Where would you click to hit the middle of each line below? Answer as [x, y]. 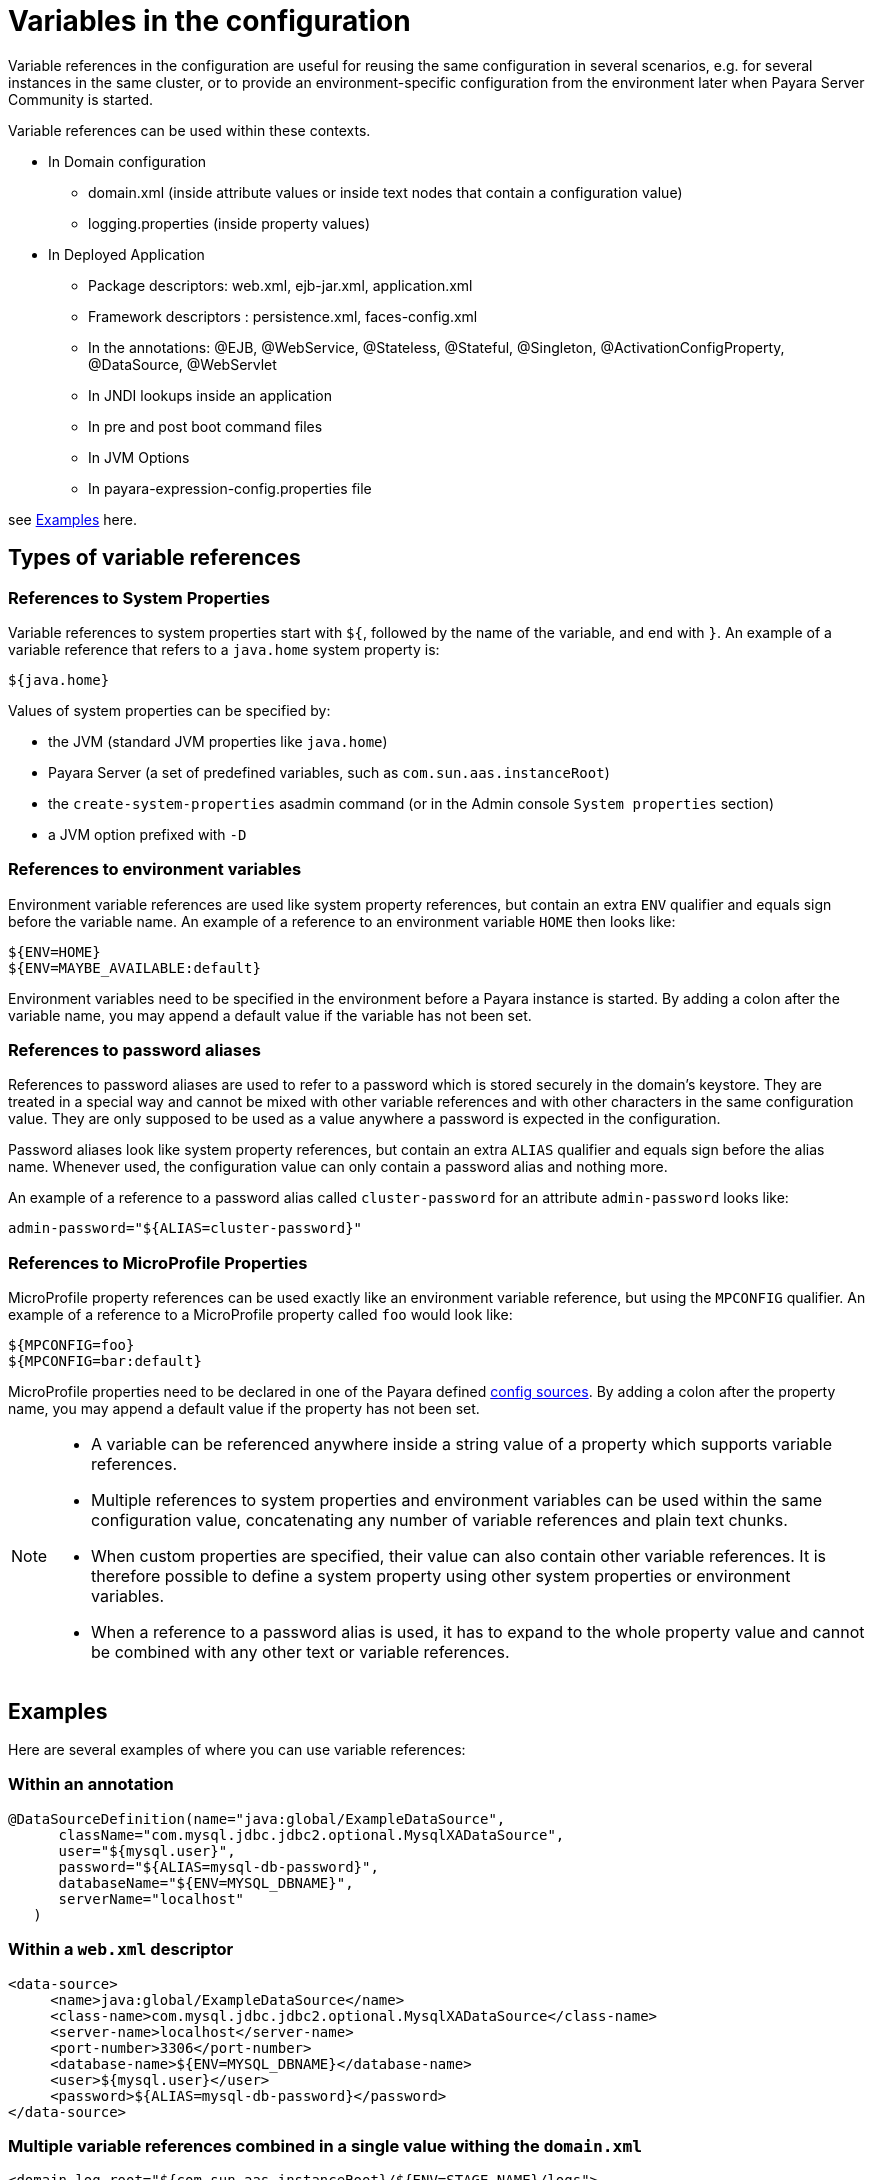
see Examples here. [72, 519]
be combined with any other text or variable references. [300, 1652]
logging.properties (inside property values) [229, 223]
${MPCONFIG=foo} [71, 1345]
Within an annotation [91, 1784]
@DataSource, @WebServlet [182, 364]
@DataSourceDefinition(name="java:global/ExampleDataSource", [257, 1818]
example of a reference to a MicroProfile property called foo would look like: [260, 1315]
